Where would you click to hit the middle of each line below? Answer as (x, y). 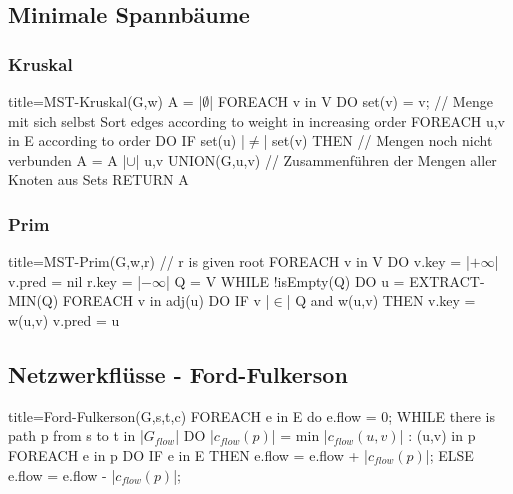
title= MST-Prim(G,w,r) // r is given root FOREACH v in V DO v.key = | (239, 261)
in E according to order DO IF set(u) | (126, 140)
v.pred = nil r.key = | (75, 280)
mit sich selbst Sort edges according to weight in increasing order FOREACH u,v (256, 120)
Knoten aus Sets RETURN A (98, 179)
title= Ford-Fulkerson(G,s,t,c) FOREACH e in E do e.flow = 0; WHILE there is (251, 415)
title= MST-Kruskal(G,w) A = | (105, 101)
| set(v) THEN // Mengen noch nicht (378, 140)
